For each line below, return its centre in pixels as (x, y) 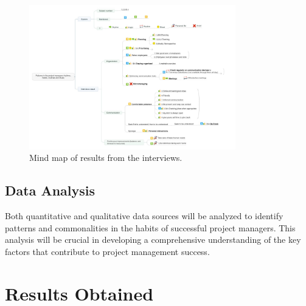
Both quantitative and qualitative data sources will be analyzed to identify (144, 215)
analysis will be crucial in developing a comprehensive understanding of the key (153, 240)
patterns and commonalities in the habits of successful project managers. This (150, 227)
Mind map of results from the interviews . (106, 158)
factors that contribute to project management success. (107, 251)
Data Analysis (50, 190)
